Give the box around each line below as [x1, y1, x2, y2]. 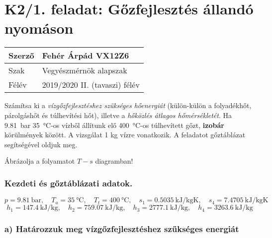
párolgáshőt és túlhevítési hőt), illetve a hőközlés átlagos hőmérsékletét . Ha [4, 110, 232, 120]
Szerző [8, 50, 34, 61]
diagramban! [95, 156, 133, 166]
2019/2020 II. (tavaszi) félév [42, 79, 140, 91]
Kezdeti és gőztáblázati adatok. [4, 177, 133, 189]
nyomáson [4, 18, 74, 38]
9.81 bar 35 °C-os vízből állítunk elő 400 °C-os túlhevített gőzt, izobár [4, 119, 224, 130]
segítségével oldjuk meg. [4, 139, 78, 149]
